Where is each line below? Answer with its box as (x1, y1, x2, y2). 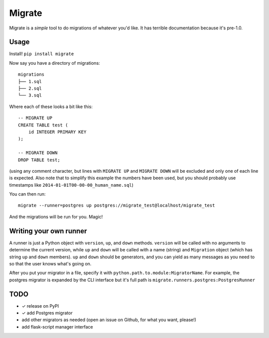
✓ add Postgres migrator (21, 310, 73, 316)
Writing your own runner (9, 226, 87, 235)
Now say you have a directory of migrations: (9, 60, 100, 66)
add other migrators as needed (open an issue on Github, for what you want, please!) (21, 317, 197, 323)
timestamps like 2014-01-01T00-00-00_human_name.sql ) (9, 182, 134, 188)
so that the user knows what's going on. (9, 260, 92, 266)
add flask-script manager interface (21, 324, 93, 330)
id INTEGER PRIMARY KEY (28, 129, 87, 134)
